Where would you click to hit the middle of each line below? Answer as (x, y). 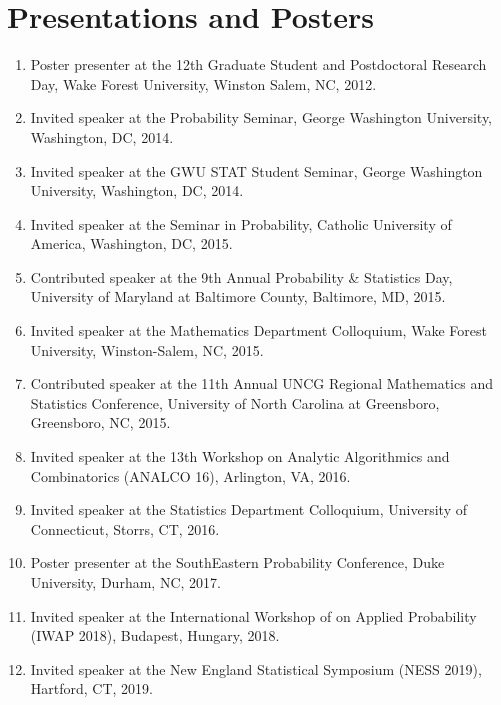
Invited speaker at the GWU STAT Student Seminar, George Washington (256, 170)
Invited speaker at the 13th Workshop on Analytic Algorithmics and (240, 456)
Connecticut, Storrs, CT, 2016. (125, 528)
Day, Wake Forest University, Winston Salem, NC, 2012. (203, 83)
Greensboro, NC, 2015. (100, 422)
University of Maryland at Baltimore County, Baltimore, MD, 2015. (238, 296)
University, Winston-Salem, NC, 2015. (147, 349)
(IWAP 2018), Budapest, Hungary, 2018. (155, 635)
